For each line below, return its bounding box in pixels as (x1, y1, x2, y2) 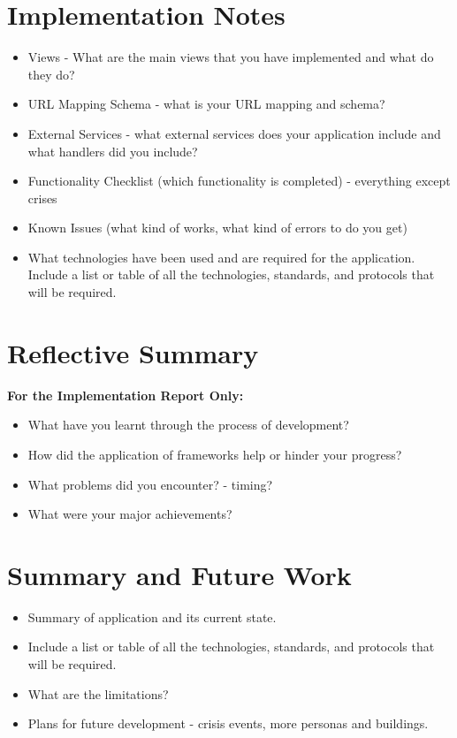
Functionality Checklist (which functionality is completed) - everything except (27, 171, 451, 190)
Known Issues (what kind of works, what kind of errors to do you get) (27, 218, 407, 237)
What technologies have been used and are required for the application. (27, 247, 415, 266)
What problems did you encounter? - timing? (27, 475, 273, 493)
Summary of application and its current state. (27, 607, 277, 626)
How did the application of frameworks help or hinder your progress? (27, 445, 402, 463)
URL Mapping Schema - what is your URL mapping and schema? (27, 95, 385, 113)
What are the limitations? (27, 684, 169, 703)
